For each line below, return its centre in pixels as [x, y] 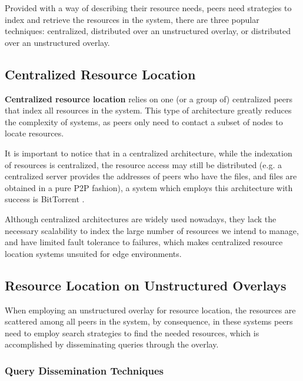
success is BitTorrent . [45, 199]
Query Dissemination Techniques [84, 370]
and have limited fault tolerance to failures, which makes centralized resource [144, 242]
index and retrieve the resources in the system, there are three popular [132, 19]
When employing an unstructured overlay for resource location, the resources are [150, 310]
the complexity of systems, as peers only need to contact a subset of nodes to [144, 121]
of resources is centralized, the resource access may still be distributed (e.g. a [143, 164]
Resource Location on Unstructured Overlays [146, 285]
